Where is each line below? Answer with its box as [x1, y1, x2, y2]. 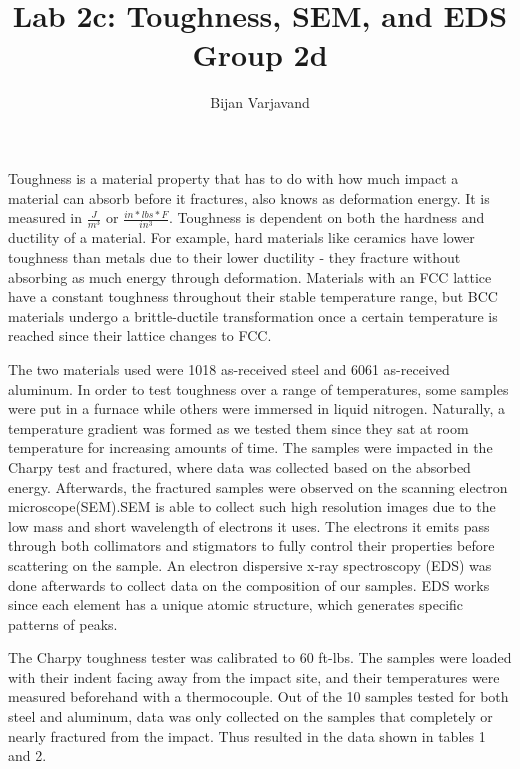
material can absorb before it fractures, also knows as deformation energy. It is [8, 187, 490, 208]
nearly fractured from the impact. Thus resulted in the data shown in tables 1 [8, 725, 486, 746]
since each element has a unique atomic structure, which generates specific [8, 594, 464, 615]
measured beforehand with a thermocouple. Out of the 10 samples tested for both [8, 686, 509, 707]
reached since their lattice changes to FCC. [8, 325, 272, 346]
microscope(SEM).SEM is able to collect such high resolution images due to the [8, 496, 496, 517]
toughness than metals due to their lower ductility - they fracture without [8, 247, 461, 267]
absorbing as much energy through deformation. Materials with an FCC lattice [8, 266, 492, 287]
